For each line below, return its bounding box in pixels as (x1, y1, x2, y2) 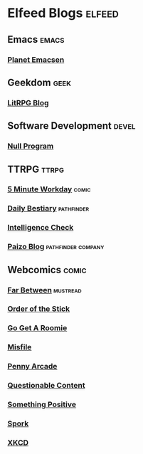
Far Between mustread (7, 285, 82, 295)
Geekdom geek (7, 76, 72, 88)
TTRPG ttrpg (7, 163, 65, 175)
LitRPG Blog (7, 97, 49, 107)
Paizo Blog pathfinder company (7, 242, 105, 252)
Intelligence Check (7, 223, 74, 233)
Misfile (7, 342, 32, 352)
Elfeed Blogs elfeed (7, 5, 120, 21)
